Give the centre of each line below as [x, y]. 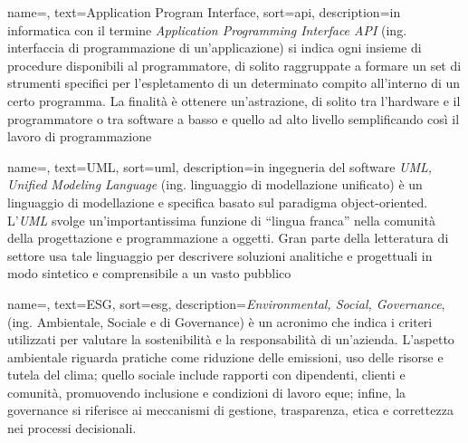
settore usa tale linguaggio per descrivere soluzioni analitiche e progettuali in [220, 255]
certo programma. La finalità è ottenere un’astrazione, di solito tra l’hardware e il [234, 100]
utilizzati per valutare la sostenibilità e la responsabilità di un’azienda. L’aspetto [231, 339]
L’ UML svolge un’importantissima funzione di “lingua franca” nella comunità [221, 220]
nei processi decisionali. [72, 428]
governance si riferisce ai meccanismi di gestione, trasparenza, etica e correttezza [230, 410]
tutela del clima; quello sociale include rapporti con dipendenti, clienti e [206, 375]
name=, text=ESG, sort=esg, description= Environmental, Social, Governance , [226, 303]
